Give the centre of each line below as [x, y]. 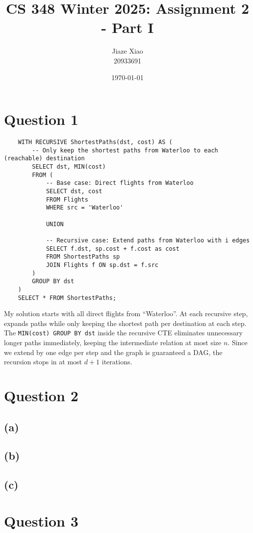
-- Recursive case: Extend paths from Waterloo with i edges [148, 240]
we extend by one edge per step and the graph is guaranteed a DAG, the [113, 352]
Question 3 [41, 520]
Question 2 [41, 395]
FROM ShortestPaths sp [83, 257]
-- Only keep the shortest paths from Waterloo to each [125, 150]
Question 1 [41, 119]
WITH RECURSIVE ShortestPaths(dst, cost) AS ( [95, 142]
